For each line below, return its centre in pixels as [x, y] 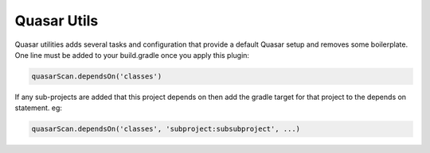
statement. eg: [39, 108]
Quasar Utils [57, 21]
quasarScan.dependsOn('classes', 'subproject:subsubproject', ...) [166, 129]
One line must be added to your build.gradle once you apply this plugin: [132, 55]
